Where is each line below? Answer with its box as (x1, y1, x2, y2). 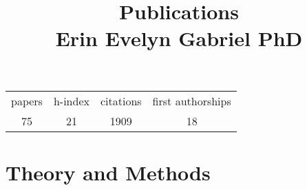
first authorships (152, 92, 231, 109)
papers (11, 92, 43, 109)
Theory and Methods (6, 158, 211, 186)
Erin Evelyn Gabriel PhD (55, 24, 303, 52)
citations (100, 92, 142, 109)
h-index (53, 92, 89, 109)
